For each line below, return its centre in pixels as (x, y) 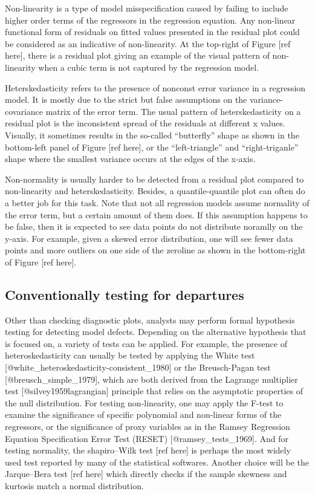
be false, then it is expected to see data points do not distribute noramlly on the (154, 226)
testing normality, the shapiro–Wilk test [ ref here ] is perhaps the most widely (148, 450)
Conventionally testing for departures (125, 294)
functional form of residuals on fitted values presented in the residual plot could (152, 32)
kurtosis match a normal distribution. (74, 485)
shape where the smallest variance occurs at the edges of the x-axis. (130, 159)
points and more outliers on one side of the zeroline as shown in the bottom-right (155, 250)
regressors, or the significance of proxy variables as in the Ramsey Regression (148, 427)
